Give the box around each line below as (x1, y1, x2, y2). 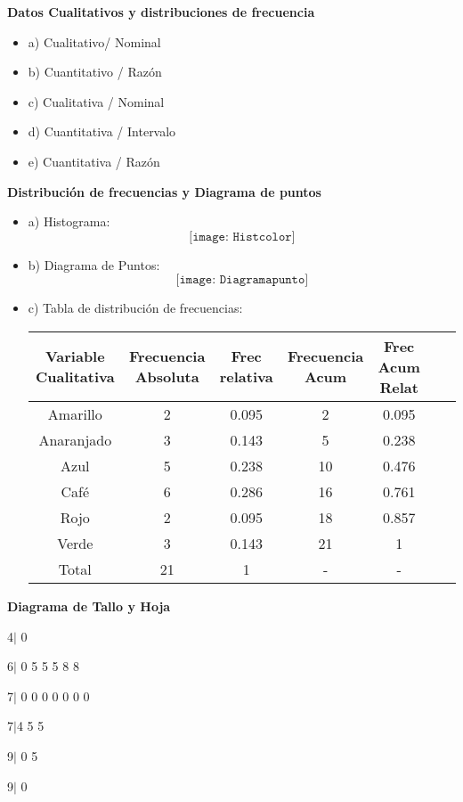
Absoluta (134, 366, 199, 388)
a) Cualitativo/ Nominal (28, 32, 161, 51)
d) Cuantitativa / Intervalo (28, 122, 176, 141)
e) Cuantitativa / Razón (28, 151, 160, 170)
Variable (45, 346, 105, 367)
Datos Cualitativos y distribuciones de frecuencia (7, 3, 315, 20)
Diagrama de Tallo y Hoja (7, 596, 171, 615)
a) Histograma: (28, 212, 110, 231)
